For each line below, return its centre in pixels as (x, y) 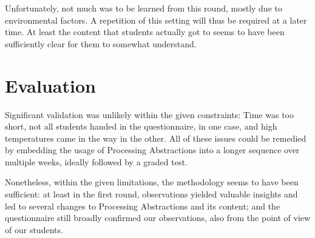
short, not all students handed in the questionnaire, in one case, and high (141, 126)
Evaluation (50, 85)
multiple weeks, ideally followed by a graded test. (96, 161)
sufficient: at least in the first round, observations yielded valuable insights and (151, 194)
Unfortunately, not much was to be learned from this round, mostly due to (144, 8)
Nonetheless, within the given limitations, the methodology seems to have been (152, 182)
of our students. (34, 229)
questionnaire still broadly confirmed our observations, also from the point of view (158, 218)
